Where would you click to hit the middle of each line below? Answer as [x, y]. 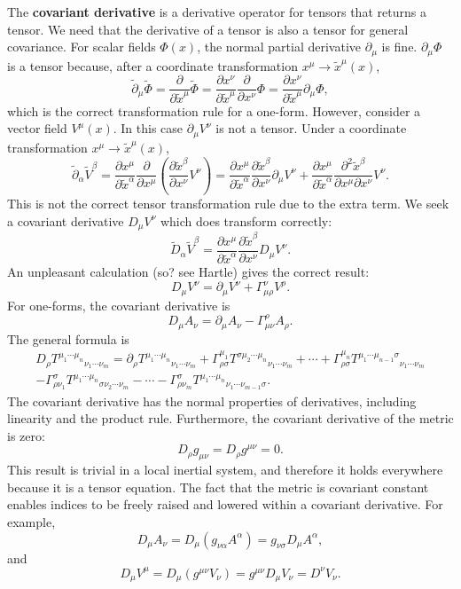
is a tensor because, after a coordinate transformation [152, 65]
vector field [37, 128]
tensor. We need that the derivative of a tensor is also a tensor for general [208, 29]
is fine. [399, 47]
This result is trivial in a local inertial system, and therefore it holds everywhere [225, 470]
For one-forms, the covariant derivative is [119, 305]
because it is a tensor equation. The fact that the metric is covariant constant [218, 487]
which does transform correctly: [246, 220]
